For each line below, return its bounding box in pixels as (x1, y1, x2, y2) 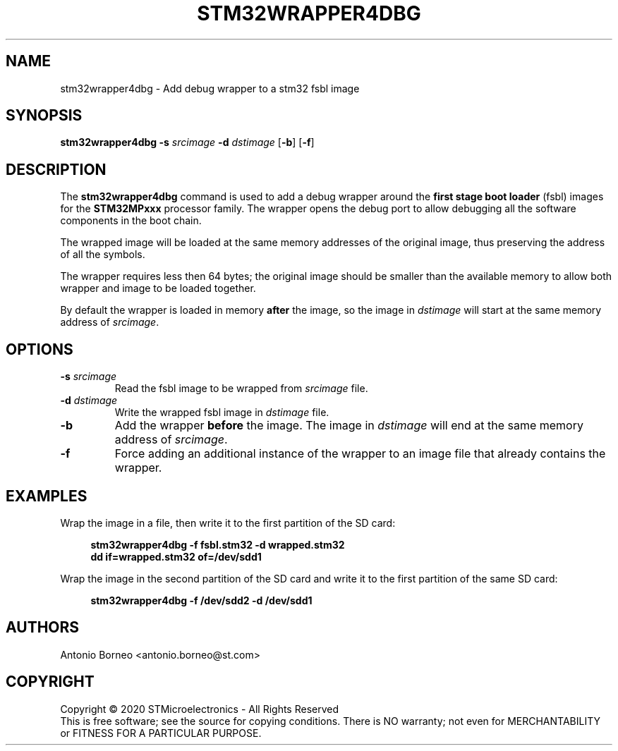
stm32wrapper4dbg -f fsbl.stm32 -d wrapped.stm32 (90, 538, 345, 551)
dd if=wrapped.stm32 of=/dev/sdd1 (90, 550, 262, 563)
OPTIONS (6, 340, 73, 358)
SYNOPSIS (6, 106, 83, 125)
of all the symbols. (60, 248, 145, 261)
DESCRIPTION (6, 160, 107, 178)
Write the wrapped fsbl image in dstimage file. (114, 406, 329, 419)
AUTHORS (6, 618, 80, 637)
